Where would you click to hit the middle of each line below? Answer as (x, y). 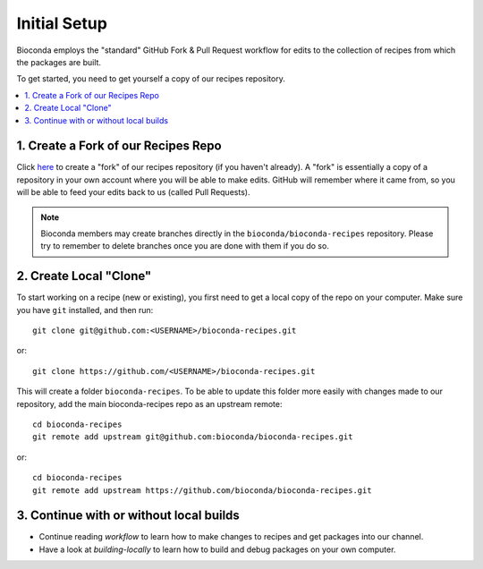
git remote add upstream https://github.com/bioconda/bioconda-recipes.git (202, 490)
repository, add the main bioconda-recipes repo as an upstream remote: (149, 403)
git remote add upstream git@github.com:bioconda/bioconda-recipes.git (193, 437)
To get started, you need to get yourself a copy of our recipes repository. (151, 79)
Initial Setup (62, 23)
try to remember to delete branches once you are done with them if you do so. (185, 246)
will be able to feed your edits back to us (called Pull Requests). (133, 192)
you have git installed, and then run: (85, 310)
